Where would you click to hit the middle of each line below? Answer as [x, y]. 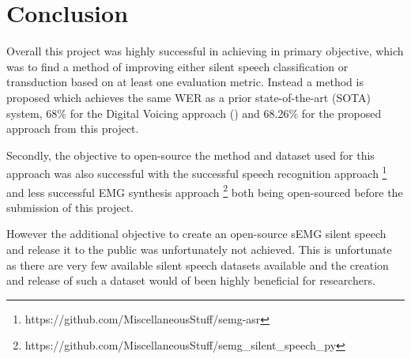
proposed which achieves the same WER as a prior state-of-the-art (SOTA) [189, 97]
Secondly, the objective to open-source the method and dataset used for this [190, 155]
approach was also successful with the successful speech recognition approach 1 [197, 172]
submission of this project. [70, 207]
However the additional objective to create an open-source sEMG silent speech [196, 234]
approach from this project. [73, 128]
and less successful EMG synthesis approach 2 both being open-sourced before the [205, 191]
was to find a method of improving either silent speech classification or [177, 66]
